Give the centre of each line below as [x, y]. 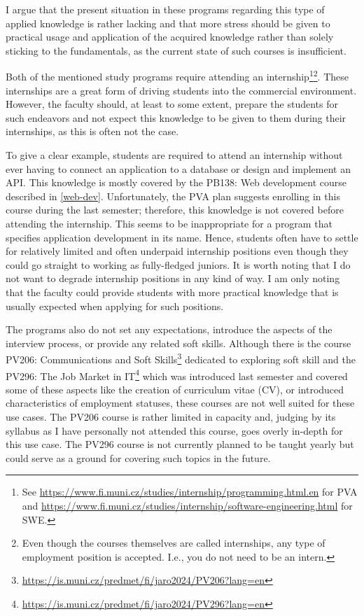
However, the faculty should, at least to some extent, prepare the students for [172, 104]
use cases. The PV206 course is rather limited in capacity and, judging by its [171, 416]
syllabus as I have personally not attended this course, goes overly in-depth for [174, 430]
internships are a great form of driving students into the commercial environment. [181, 90]
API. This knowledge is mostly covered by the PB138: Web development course [176, 182]
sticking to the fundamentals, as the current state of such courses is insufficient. [176, 50]
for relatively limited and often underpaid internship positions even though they [177, 251]
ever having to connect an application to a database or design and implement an [178, 168]
